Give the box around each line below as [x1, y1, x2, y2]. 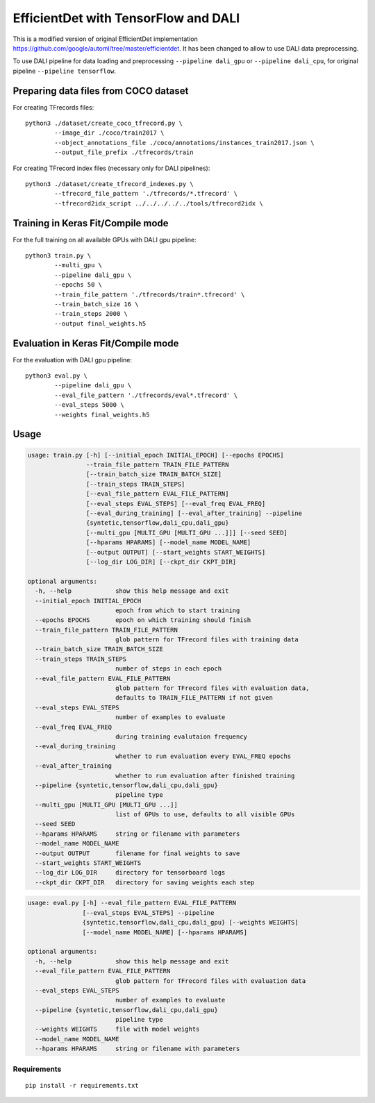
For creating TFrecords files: [12, 103, 94, 111]
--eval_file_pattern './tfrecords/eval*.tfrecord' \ [54, 391, 237, 399]
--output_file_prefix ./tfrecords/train [54, 149, 194, 156]
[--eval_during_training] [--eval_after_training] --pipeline [85, 509, 302, 517]
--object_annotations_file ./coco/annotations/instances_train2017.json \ [54, 139, 315, 146]
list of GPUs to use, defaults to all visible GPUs [115, 811, 295, 818]
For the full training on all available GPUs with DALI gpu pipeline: [12, 235, 197, 244]
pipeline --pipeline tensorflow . [12, 67, 116, 75]
